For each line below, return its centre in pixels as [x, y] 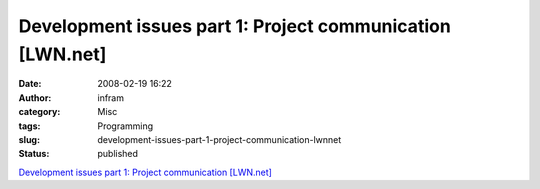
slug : [29, 139]
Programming [125, 126]
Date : [30, 84]
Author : [35, 97]
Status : [34, 154]
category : [39, 112]
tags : [29, 126]
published [118, 154]
